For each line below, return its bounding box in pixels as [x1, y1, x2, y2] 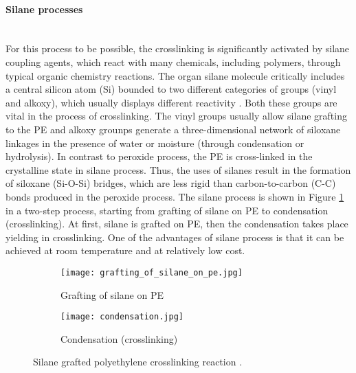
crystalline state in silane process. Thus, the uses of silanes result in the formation [5, 162, 351, 177]
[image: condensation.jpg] [60, 312, 183, 322]
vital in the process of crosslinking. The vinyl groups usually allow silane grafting [5, 109, 347, 123]
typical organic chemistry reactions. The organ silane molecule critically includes [5, 68, 345, 82]
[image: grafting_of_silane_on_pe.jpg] [60, 267, 243, 278]
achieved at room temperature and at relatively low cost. [5, 243, 245, 258]
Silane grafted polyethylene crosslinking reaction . [33, 354, 243, 369]
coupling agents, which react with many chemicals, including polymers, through [5, 54, 341, 69]
